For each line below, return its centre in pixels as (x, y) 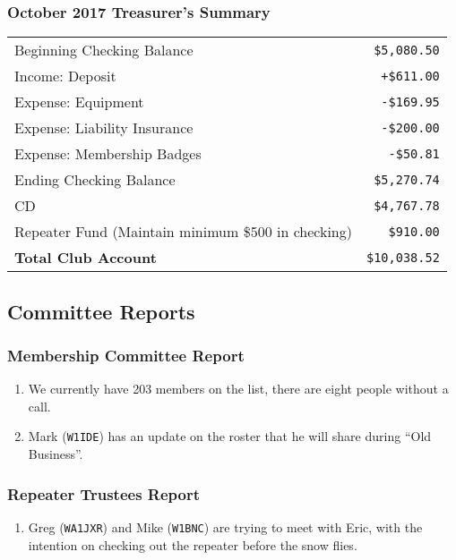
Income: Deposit (65, 76)
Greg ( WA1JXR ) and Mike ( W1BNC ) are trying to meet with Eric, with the (225, 526)
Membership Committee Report (126, 355)
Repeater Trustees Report (104, 493)
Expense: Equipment (79, 102)
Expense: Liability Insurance (104, 128)
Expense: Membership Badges (108, 154)
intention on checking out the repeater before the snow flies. (193, 544)
